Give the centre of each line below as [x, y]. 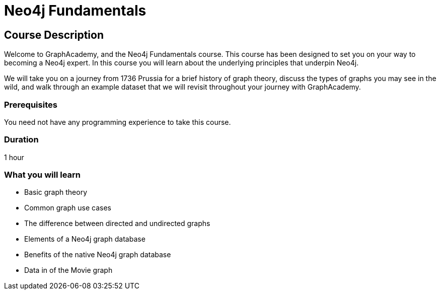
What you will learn [43, 175]
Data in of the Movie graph [68, 270]
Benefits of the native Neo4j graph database [98, 255]
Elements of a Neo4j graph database [85, 239]
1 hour [14, 157]
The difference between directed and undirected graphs [117, 224]
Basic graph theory [56, 192]
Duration [21, 140]
